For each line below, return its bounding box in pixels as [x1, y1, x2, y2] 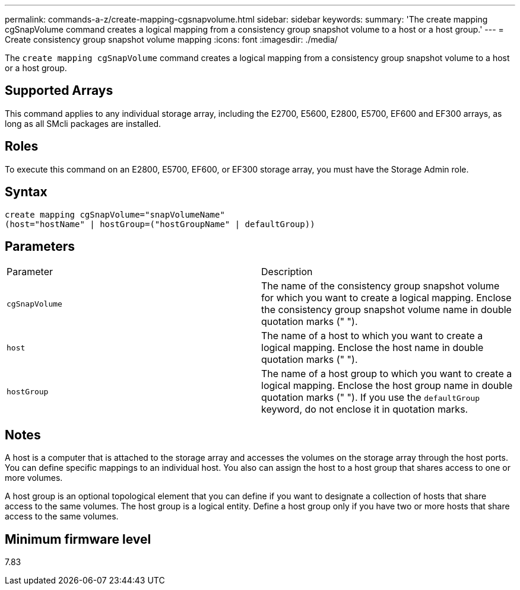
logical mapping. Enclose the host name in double [261, 342, 484, 354]
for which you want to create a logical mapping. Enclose [261, 292, 512, 304]
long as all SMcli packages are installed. [5, 118, 161, 129]
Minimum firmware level [5, 531, 151, 547]
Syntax [5, 184, 47, 200]
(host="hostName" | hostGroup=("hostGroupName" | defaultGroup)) [5, 219, 315, 229]
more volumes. [5, 473, 63, 483]
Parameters [5, 238, 75, 254]
